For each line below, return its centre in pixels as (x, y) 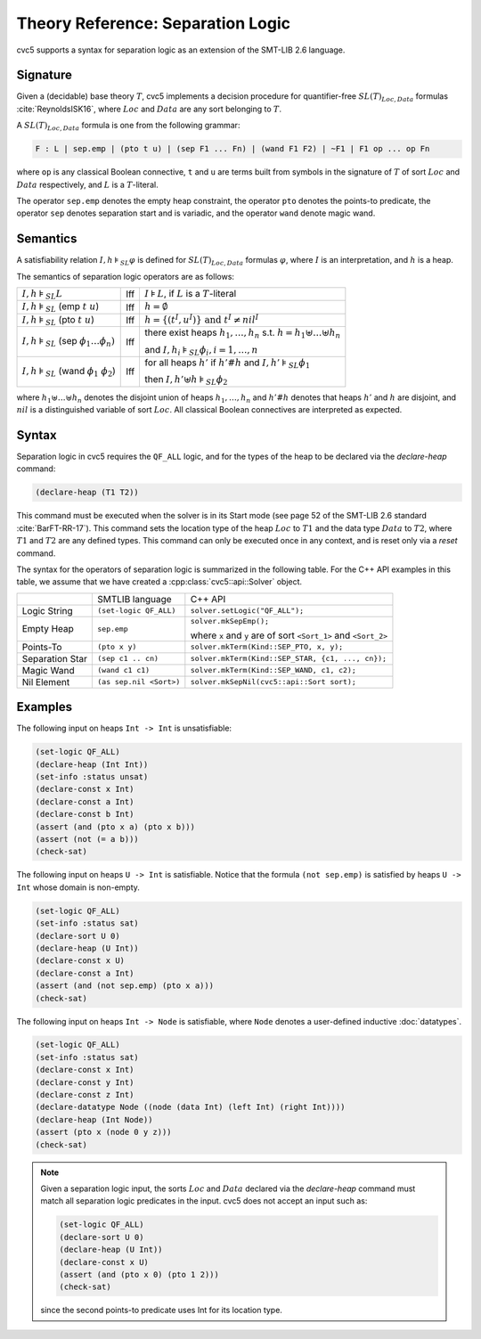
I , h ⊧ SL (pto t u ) (58, 320)
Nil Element (46, 682)
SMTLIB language (135, 599)
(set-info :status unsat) (92, 777)
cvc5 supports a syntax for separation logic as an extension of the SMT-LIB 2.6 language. (181, 50)
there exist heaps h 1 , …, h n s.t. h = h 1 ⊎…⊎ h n (243, 333)
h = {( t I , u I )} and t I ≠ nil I (202, 318)
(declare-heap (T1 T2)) (87, 493)
